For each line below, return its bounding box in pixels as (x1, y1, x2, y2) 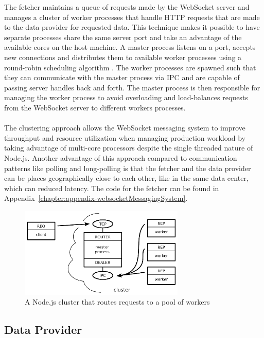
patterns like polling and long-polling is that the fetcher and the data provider (4, 162, 251, 173)
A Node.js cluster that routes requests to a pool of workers (25, 296, 210, 307)
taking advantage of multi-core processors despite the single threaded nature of (4, 142, 253, 153)
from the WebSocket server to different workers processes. (4, 102, 186, 112)
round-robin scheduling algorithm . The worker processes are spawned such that (4, 62, 256, 72)
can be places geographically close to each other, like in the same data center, (4, 173, 249, 183)
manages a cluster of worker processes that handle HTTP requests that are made (4, 11, 260, 22)
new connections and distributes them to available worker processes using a (4, 51, 242, 62)
